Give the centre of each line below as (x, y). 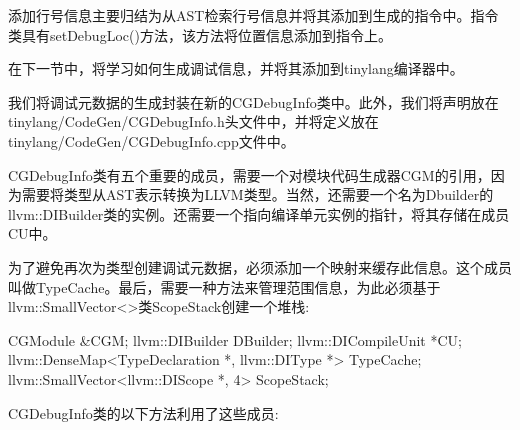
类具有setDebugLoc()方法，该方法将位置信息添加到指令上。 (200, 34)
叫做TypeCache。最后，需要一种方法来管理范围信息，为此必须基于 (224, 286)
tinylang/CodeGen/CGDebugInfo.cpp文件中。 (151, 140)
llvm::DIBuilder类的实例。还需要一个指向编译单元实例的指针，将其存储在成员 (259, 213)
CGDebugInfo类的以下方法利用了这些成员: (143, 412)
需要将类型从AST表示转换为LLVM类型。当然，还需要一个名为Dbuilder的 (257, 194)
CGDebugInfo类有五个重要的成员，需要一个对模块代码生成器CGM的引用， (249, 174)
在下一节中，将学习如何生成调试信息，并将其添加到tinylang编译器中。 (236, 68)
